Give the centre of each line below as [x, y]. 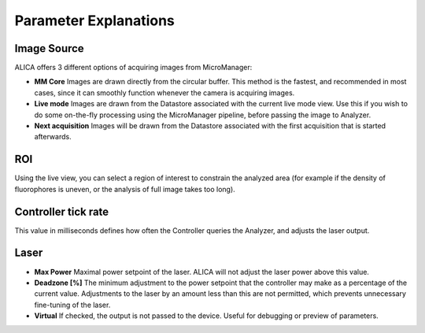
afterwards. [53, 137]
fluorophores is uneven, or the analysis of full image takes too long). [125, 189]
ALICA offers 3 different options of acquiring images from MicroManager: [133, 68]
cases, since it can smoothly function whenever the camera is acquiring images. [164, 92]
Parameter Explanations [94, 20]
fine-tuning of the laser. [72, 305]
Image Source [49, 48]
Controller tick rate [62, 211]
